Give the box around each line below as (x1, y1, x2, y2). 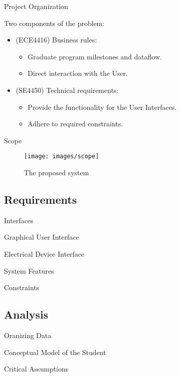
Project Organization (4, 1, 68, 11)
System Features (4, 265, 54, 276)
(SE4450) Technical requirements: (15, 84, 119, 95)
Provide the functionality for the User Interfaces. (27, 101, 177, 112)
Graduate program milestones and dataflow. (27, 51, 162, 61)
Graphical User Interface (4, 232, 79, 242)
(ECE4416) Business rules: (15, 34, 97, 45)
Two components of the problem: (4, 17, 105, 28)
